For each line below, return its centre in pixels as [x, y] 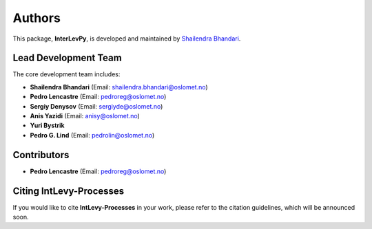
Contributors [41, 155]
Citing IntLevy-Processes [69, 191]
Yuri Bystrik [47, 126]
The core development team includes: [66, 74]
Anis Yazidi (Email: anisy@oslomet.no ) [85, 116]
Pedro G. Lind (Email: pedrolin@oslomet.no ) [92, 135]
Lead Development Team [67, 58]
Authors [37, 18]
